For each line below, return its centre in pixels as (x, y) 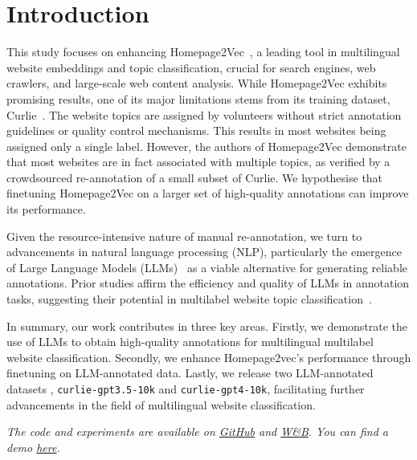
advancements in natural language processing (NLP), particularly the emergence (204, 252)
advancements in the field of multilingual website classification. (161, 404)
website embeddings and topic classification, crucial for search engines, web (191, 67)
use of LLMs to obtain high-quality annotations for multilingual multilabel (190, 342)
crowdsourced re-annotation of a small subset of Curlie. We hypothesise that (195, 177)
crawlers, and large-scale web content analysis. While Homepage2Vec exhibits (197, 83)
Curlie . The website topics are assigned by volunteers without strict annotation (204, 114)
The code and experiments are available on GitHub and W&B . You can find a (197, 432)
